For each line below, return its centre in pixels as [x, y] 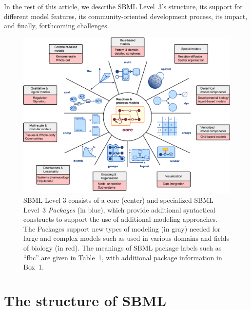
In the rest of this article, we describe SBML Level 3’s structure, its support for [123, 6]
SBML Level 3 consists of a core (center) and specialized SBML [118, 200]
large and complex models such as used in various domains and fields [126, 238]
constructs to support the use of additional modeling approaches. [120, 219]
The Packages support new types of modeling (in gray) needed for [122, 228]
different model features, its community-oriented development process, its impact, [126, 16]
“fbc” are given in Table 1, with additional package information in [123, 257]
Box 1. [34, 267]
